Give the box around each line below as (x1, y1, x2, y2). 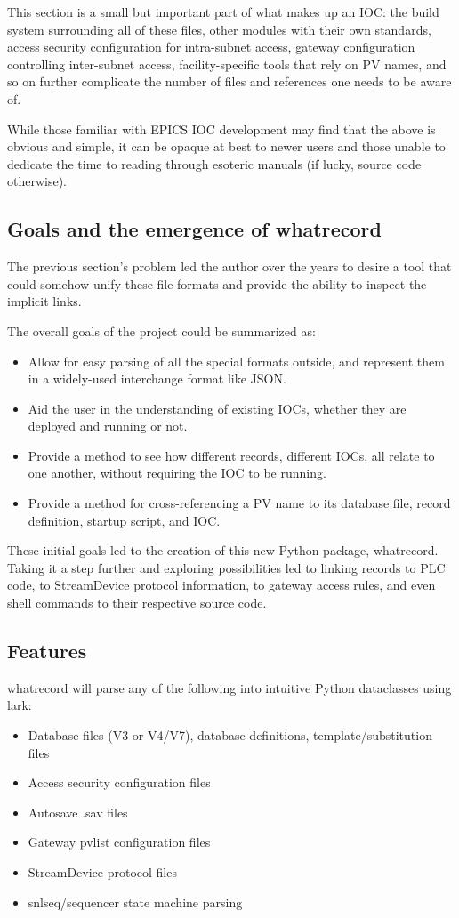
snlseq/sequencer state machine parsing (28, 892, 243, 911)
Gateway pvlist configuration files (28, 833, 211, 851)
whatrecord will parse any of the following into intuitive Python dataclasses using (7, 678, 452, 697)
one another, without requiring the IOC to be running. (28, 463, 326, 482)
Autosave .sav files (28, 802, 128, 821)
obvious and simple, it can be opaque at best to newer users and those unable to (7, 137, 446, 156)
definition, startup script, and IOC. (28, 511, 221, 529)
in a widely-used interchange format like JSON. (28, 369, 286, 388)
